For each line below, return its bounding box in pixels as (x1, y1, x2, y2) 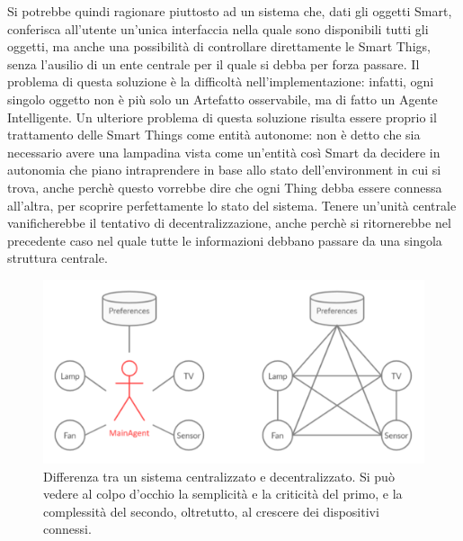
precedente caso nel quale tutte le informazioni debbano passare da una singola (7, 230, 442, 249)
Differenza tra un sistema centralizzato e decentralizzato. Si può (43, 466, 395, 485)
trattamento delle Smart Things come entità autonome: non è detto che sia (7, 125, 421, 144)
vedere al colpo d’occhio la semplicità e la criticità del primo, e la (43, 484, 403, 503)
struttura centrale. (7, 248, 108, 267)
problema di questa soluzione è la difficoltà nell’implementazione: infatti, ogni (7, 72, 434, 91)
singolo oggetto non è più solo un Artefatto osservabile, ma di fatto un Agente (7, 89, 438, 108)
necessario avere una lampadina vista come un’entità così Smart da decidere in (7, 142, 441, 161)
